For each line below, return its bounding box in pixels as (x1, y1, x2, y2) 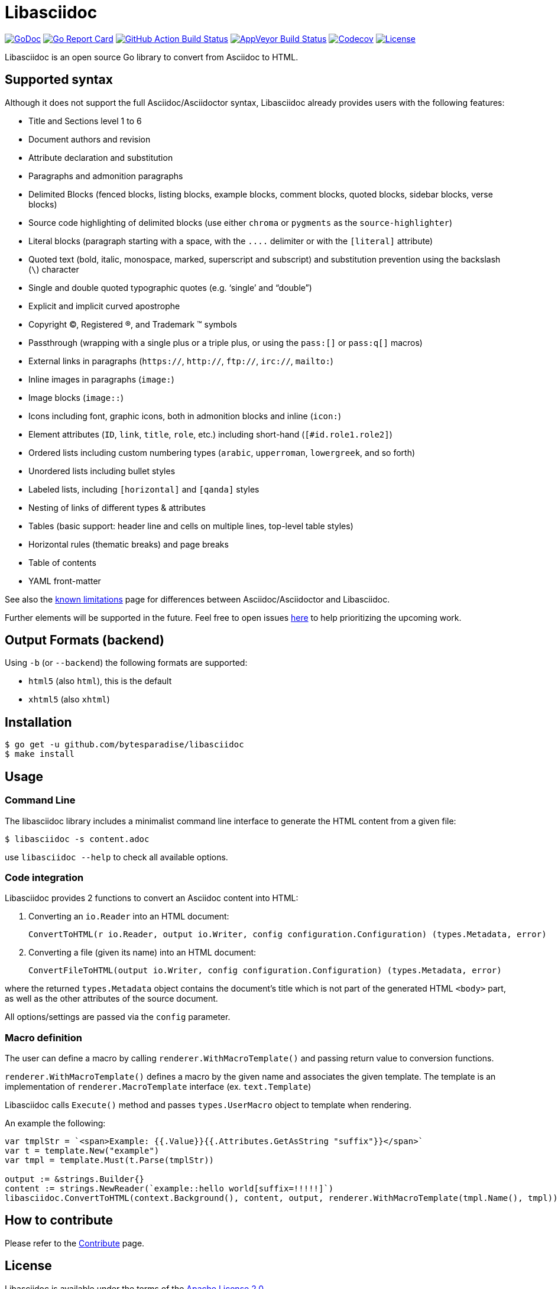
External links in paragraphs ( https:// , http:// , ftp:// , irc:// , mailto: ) (28, 355, 333, 366)
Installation (5, 714, 72, 730)
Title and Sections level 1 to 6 (28, 115, 142, 126)
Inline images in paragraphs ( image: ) (28, 374, 174, 384)
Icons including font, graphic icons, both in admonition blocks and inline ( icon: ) (28, 410, 342, 421)
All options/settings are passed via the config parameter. (5, 1012, 231, 1022)
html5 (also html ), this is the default (28, 676, 172, 686)
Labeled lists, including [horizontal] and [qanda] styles (28, 484, 259, 494)
